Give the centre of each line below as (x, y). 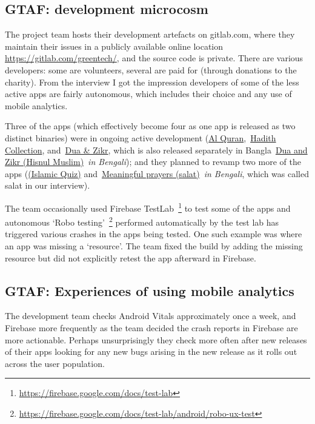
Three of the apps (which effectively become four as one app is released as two (150, 126)
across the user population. (55, 363)
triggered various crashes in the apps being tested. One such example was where (154, 234)
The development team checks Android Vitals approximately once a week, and (151, 316)
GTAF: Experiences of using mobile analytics (150, 290)
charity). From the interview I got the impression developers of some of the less (152, 82)
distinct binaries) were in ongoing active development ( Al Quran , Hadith (141, 137)
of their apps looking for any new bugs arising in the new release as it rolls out (151, 352)
